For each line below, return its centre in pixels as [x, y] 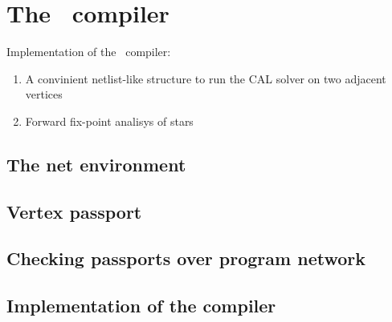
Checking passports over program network [186, 258]
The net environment [96, 164]
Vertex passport [74, 211]
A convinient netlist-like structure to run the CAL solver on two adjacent [206, 78]
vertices [44, 94]
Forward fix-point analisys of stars [109, 121]
